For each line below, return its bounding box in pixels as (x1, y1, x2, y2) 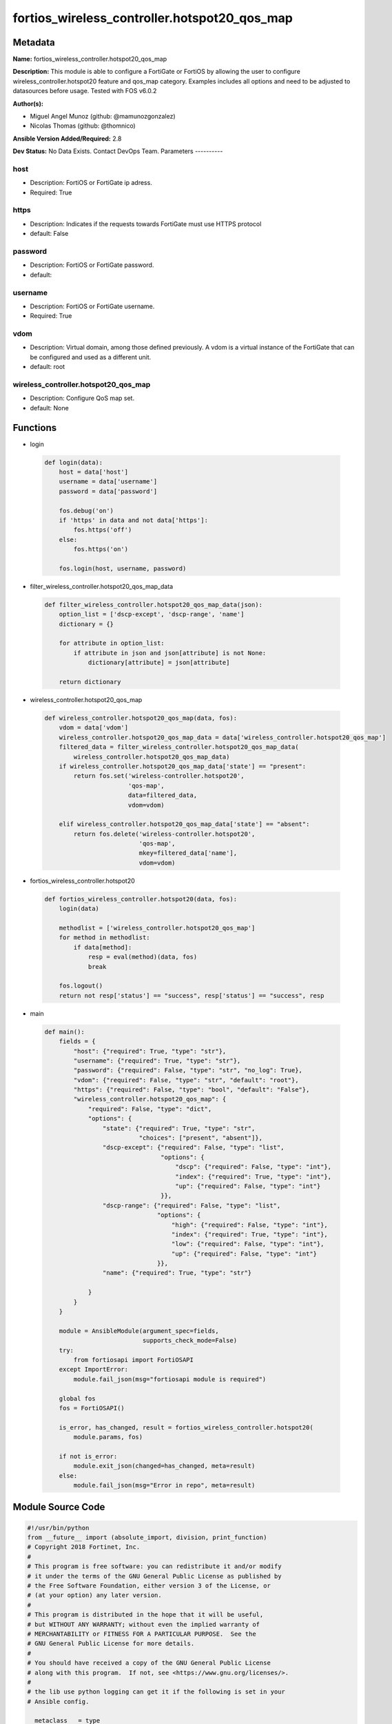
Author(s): (12, 99, 44, 108)
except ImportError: (59, 1365, 129, 1374)
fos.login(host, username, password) (59, 564, 187, 572)
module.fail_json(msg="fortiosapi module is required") (73, 1375, 267, 1383)
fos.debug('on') (59, 507, 114, 514)
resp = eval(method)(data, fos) (87, 953, 198, 961)
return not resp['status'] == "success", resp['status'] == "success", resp (59, 992, 324, 999)
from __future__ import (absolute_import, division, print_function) (27, 1534, 267, 1541)
